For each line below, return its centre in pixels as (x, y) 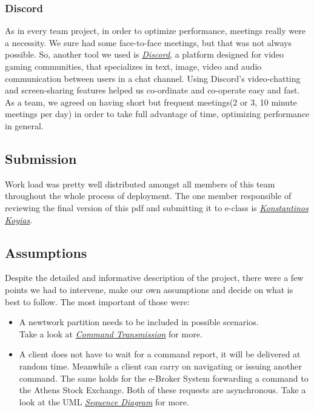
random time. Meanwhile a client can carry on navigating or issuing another (161, 366)
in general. (24, 125)
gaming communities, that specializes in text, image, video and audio (133, 66)
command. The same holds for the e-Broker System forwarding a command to (164, 378)
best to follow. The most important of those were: (97, 301)
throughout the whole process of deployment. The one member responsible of (148, 196)
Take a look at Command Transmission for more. (111, 333)
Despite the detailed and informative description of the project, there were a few (154, 278)
